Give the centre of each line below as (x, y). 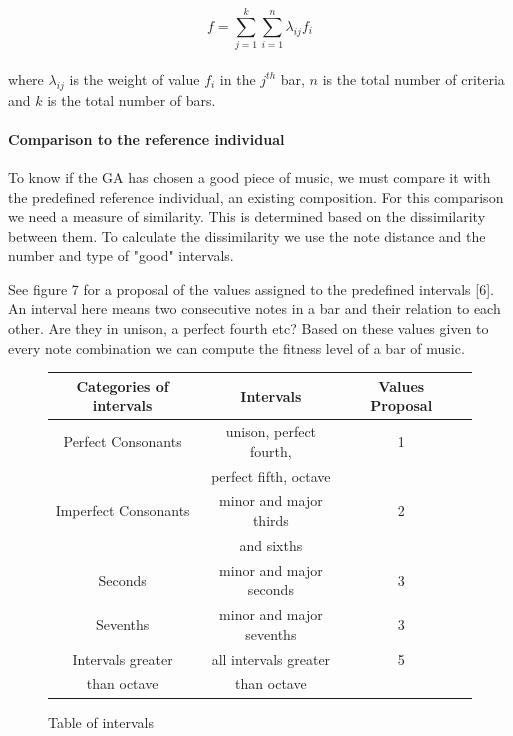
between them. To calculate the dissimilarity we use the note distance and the (247, 235)
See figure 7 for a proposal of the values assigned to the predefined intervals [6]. (251, 288)
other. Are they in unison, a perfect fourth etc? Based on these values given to (248, 328)
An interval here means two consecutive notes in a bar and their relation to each (254, 308)
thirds (270, 520)
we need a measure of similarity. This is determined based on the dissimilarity (247, 216)
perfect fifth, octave (271, 475)
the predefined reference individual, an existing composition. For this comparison (256, 196)
